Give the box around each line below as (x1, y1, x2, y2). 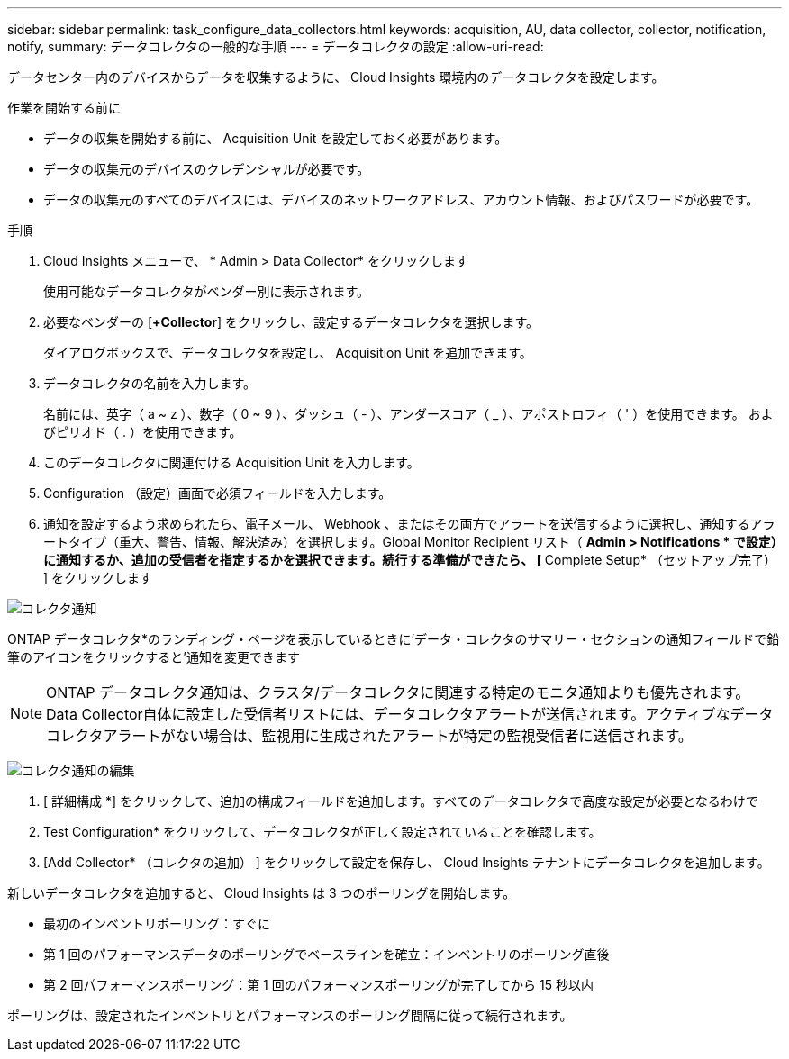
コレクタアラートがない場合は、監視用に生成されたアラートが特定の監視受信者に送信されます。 (46, 727, 693, 745)
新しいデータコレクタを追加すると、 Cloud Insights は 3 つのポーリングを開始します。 (7, 885, 516, 901)
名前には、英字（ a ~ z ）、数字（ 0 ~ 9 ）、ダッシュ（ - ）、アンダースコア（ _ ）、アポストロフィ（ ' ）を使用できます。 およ (43, 406, 774, 421)
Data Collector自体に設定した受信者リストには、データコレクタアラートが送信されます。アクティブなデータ (46, 705, 774, 723)
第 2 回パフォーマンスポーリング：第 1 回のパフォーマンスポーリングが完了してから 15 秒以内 (43, 977, 594, 992)
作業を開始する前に (7, 100, 121, 115)
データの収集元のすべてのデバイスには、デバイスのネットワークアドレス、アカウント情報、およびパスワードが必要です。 (43, 192, 759, 207)
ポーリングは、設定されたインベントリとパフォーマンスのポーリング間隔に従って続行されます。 (7, 1008, 573, 1023)
